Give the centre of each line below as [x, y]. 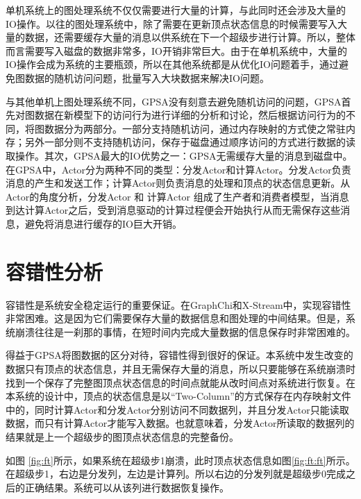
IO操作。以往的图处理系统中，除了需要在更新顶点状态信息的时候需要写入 [171, 23]
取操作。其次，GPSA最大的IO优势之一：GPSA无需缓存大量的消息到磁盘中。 [179, 155]
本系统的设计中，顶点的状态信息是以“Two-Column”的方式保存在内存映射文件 [178, 396]
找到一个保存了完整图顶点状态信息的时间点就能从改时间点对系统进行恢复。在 [180, 382]
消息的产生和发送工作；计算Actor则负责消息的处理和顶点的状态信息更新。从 [178, 183]
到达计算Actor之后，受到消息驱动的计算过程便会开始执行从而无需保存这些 [173, 210]
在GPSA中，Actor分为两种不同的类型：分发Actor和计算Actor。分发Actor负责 [178, 169]
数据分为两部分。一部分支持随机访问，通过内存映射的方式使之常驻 [195, 128]
